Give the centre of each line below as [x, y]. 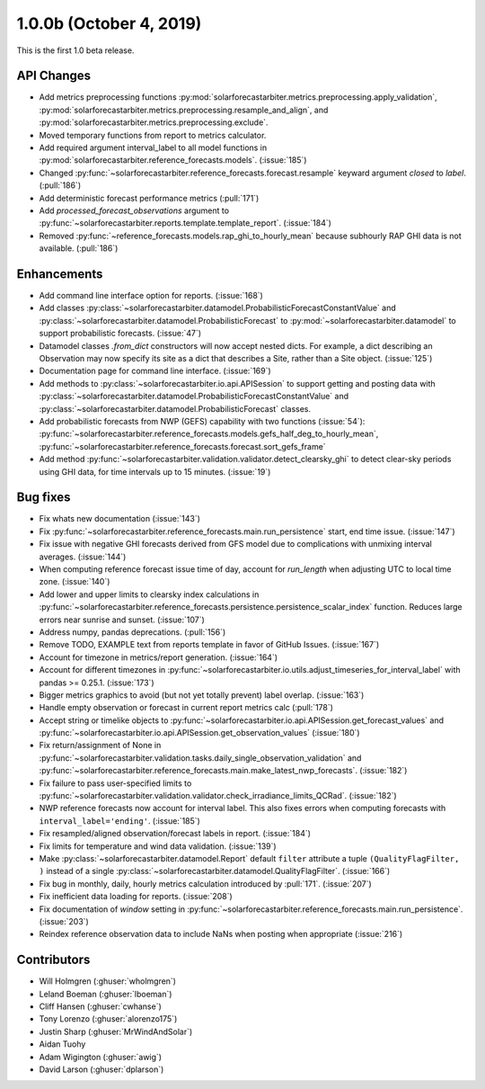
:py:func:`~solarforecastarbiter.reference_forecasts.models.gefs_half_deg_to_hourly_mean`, [209, 434]
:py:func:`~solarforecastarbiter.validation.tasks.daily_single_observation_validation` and [200, 758]
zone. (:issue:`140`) [75, 582]
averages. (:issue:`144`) [83, 557]
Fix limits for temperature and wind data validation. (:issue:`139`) [158, 846]
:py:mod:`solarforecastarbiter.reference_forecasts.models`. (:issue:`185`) [173, 160]
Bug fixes [44, 498]
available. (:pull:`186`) [79, 248]
